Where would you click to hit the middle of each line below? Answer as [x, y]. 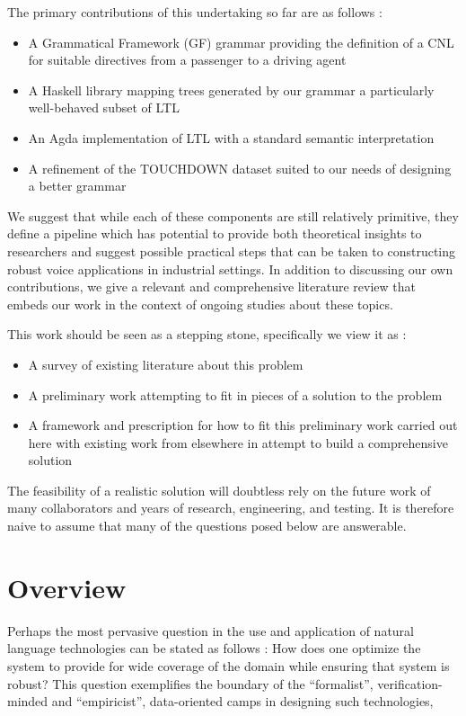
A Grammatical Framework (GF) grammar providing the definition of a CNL [241, 42]
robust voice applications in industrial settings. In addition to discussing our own [230, 268]
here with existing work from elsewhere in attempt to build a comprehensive [238, 442]
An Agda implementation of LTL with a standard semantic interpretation [231, 137]
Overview [67, 587]
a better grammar [77, 186]
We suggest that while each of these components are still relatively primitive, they [233, 215]
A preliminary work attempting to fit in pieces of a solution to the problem [235, 394]
